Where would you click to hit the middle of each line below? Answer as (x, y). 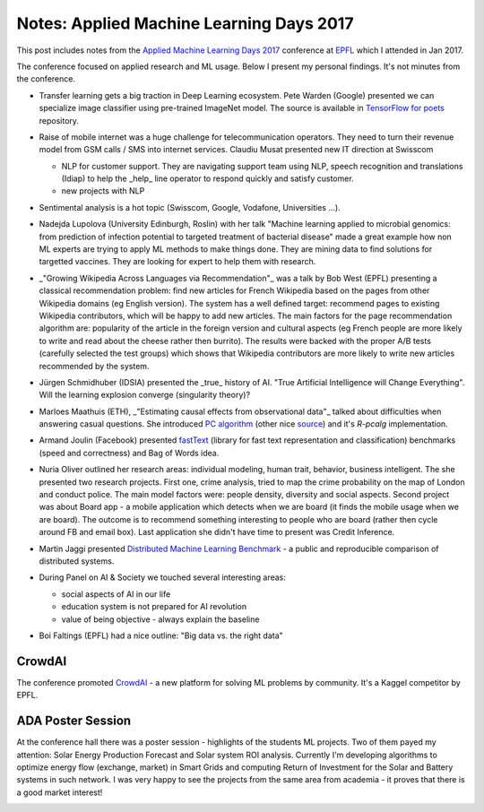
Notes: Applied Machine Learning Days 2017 (185, 23)
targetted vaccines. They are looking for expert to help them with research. (177, 262)
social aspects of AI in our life (116, 594)
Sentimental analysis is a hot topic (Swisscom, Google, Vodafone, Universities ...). (190, 207)
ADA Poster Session (74, 721)
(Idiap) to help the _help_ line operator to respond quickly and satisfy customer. (207, 178)
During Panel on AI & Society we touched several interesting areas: (163, 577)
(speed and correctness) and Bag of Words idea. (129, 453)
